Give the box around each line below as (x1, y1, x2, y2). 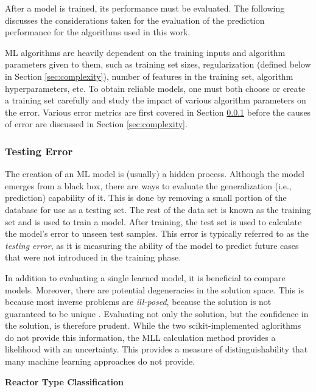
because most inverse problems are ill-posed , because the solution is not (5, 295, 272, 308)
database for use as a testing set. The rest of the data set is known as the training (5, 203, 311, 215)
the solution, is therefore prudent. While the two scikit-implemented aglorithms (5, 319, 301, 332)
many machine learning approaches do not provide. (5, 355, 195, 368)
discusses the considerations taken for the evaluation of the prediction (5, 13, 265, 26)
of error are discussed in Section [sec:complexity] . (5, 117, 188, 130)
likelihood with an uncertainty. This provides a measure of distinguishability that (5, 343, 308, 355)
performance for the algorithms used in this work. (5, 26, 191, 38)
